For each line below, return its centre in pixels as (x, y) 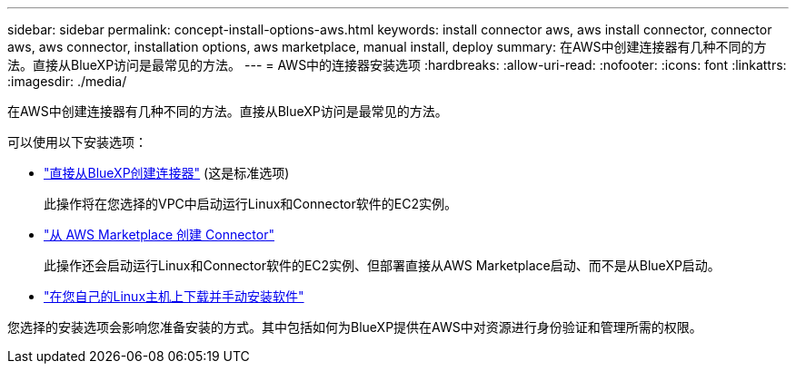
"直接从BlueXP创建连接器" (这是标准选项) (167, 173)
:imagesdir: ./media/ (67, 81)
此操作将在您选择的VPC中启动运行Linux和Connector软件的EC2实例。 (250, 204)
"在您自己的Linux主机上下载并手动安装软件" (174, 296)
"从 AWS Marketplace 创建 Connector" (159, 234)
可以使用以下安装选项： (77, 142)
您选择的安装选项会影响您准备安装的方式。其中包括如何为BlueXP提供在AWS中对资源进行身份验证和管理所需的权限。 (355, 327)
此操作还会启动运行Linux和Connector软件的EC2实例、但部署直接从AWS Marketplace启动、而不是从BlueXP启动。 (382, 265)
